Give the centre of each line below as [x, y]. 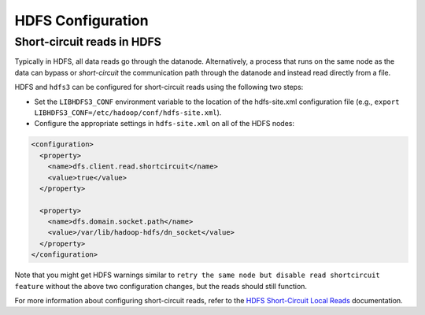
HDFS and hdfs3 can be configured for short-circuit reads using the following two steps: [159, 87]
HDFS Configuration [81, 20]
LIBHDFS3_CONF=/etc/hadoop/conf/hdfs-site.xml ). [128, 112]
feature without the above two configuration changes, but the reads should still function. [161, 286]
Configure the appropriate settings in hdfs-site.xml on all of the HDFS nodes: [164, 124]
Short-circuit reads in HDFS [88, 42]
